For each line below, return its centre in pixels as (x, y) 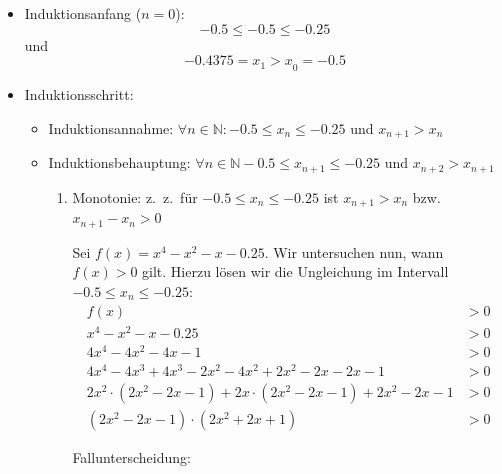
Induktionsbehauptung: (119, 162)
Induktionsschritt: (79, 94)
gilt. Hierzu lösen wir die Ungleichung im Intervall (295, 271)
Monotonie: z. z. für (135, 196)
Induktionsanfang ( (83, 13)
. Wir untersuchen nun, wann (354, 251)
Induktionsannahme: (111, 128)
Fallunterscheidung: (131, 457)
